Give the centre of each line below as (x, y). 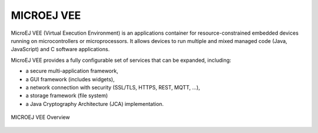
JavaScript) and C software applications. (60, 49)
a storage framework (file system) (67, 96)
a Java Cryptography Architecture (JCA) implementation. (95, 104)
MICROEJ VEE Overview (40, 117)
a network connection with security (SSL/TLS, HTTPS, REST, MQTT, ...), (113, 87)
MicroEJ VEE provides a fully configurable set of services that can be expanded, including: (121, 60)
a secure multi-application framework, (72, 71)
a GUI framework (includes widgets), (70, 79)
